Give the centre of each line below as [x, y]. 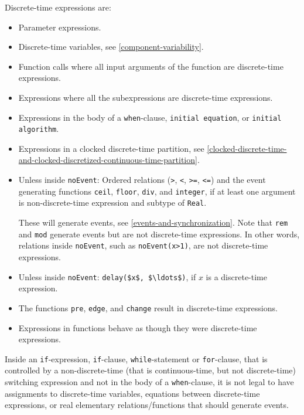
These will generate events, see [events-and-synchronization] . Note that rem [153, 222]
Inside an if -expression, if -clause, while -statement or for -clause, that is [136, 358]
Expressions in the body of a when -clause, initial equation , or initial [150, 117]
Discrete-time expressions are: [58, 7]
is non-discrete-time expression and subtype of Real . [112, 203]
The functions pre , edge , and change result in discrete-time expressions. [148, 307]
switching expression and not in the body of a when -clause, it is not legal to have [149, 381]
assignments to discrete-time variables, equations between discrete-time [132, 393]
